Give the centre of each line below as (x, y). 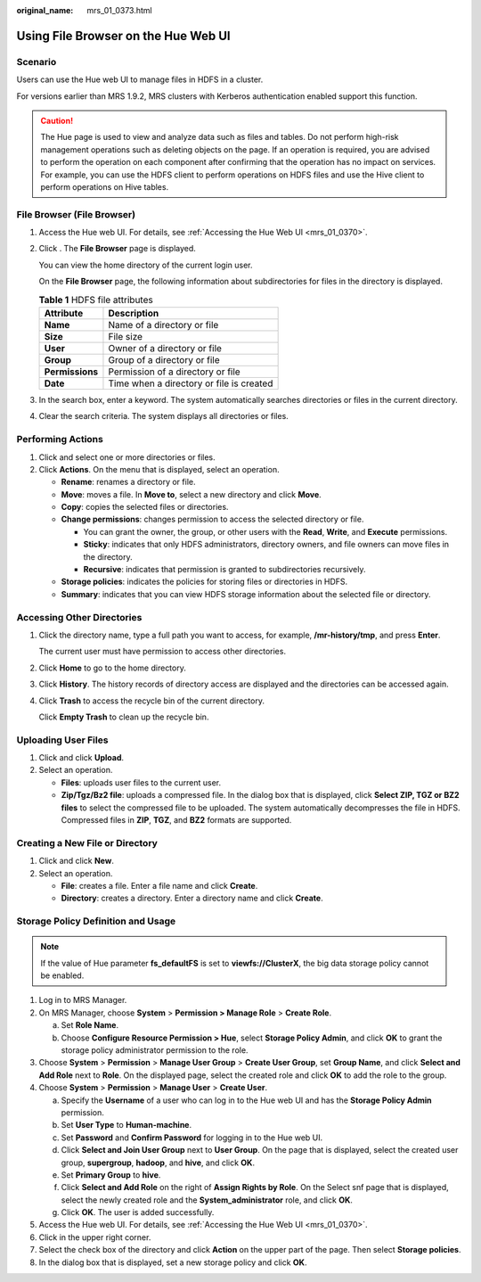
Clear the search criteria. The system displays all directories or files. (163, 416)
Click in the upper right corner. (95, 1237)
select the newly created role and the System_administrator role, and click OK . (207, 1200)
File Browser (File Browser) (76, 214)
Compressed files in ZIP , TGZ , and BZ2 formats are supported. (176, 819)
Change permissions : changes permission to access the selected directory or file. (212, 519)
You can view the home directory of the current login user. (146, 265)
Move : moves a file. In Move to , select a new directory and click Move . (192, 494)
